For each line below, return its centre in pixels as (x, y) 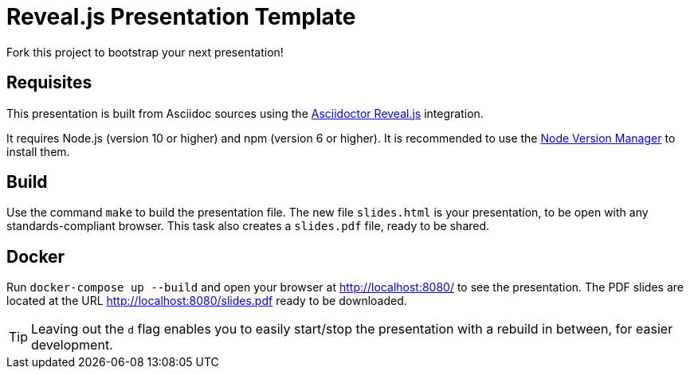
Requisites (49, 83)
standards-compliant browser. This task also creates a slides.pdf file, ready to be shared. (248, 226)
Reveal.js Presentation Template (181, 17)
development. (72, 345)
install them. (38, 151)
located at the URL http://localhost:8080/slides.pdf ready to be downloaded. (207, 301)
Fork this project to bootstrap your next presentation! (145, 52)
